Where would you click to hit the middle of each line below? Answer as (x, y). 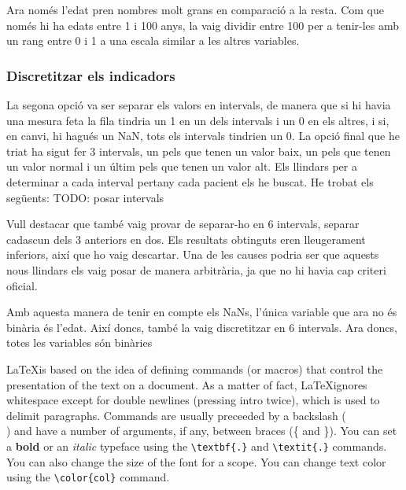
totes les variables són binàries (79, 343)
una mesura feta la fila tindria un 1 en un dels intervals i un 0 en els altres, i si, (198, 120)
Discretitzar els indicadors (91, 75)
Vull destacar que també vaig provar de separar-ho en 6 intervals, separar (183, 224)
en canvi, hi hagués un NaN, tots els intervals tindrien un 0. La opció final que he (203, 136)
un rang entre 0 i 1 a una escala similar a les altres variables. (153, 41)
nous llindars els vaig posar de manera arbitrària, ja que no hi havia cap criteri (196, 269)
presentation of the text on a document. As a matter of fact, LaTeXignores (187, 384)
